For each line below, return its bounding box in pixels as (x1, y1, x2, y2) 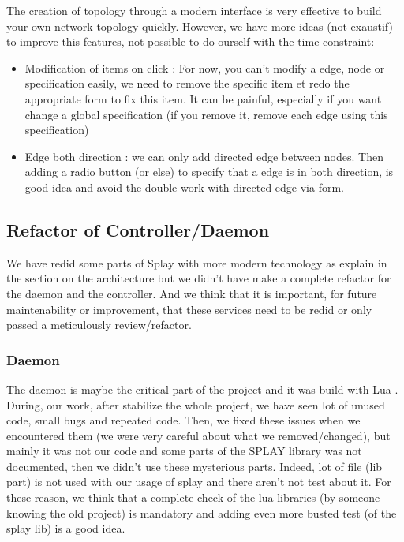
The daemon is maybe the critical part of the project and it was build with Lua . (6, 380, 398, 397)
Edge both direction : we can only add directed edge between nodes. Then (24, 148, 383, 164)
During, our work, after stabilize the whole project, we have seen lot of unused (6, 396, 385, 413)
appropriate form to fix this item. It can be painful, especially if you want (24, 90, 382, 107)
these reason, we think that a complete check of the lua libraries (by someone (6, 489, 380, 506)
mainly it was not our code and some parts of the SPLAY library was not (6, 443, 362, 459)
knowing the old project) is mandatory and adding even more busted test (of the (6, 504, 397, 521)
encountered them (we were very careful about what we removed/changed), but (6, 427, 391, 443)
